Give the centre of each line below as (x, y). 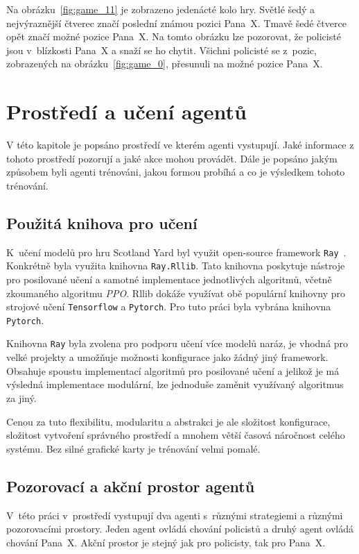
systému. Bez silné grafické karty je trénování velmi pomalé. (133, 448)
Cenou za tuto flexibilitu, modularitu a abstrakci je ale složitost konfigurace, (168, 421)
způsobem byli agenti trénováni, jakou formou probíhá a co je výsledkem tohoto (176, 172)
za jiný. (21, 397)
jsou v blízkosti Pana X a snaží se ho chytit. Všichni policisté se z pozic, (161, 50)
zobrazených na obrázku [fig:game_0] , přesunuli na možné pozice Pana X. (165, 64)
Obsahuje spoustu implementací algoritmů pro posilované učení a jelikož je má (173, 370)
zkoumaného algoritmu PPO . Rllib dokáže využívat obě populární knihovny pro (176, 293)
